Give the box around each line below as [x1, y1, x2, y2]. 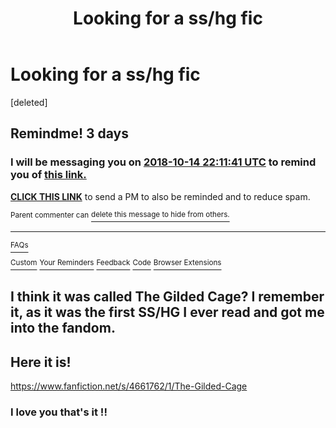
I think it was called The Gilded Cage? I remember [10, 288, 325, 306]
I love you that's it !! [10, 405, 108, 419]
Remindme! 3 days [10, 125, 129, 142]
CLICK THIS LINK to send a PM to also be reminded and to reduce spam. [10, 190, 311, 202]
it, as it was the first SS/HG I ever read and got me [10, 304, 325, 321]
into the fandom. [10, 320, 116, 337]
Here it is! [10, 353, 72, 371]
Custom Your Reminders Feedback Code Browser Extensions [10, 258, 222, 268]
